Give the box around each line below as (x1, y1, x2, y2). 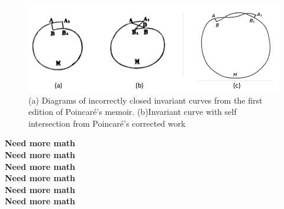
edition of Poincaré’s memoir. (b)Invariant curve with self (28, 105, 237, 118)
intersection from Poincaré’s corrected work (28, 117, 186, 129)
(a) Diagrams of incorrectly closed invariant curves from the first (28, 94, 263, 106)
